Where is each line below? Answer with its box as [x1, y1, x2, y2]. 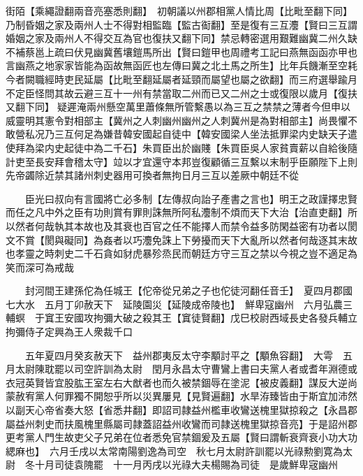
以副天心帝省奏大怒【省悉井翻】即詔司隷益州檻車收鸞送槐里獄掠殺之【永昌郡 [6, 403, 357, 417]
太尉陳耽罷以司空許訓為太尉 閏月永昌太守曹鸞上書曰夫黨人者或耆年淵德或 [15, 361, 357, 376]
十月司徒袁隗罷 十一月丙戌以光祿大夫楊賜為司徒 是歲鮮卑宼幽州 [34, 457, 338, 472]
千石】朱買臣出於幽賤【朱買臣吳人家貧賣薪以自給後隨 [112, 140, 357, 154]
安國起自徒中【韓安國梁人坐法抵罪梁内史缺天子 [132, 127, 348, 141]
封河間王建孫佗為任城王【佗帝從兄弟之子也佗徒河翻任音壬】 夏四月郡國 [24, 283, 353, 298]
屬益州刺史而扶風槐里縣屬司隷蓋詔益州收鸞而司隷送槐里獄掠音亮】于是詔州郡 [6, 416, 357, 431]
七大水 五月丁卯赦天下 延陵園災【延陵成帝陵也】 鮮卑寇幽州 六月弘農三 [6, 296, 353, 311]
